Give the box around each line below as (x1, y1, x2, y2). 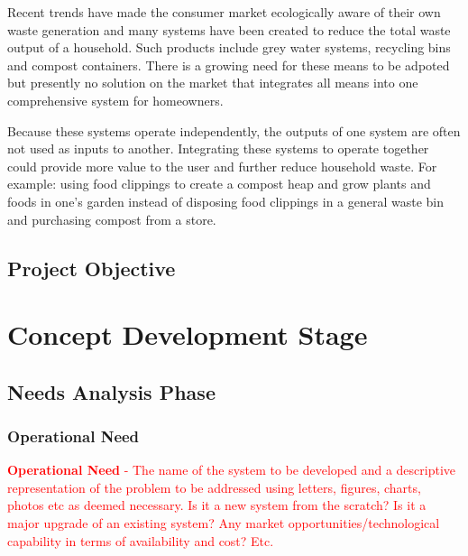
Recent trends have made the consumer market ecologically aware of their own (7, 3, 441, 21)
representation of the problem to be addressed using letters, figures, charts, (7, 477, 421, 496)
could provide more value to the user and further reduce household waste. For (7, 156, 437, 175)
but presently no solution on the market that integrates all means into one (7, 73, 418, 92)
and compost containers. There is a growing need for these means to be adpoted (7, 55, 450, 74)
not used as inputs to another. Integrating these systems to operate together (7, 139, 429, 158)
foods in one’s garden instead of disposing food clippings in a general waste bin (7, 191, 445, 210)
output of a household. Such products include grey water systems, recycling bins (7, 38, 451, 57)
